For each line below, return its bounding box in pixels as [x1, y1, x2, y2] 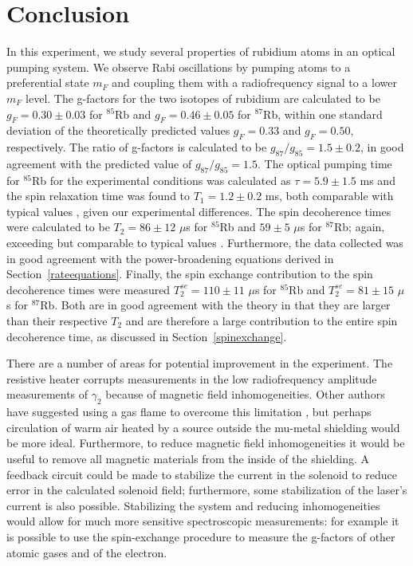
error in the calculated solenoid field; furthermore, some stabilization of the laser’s [6, 481, 407, 498]
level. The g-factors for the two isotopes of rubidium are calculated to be [26, 89, 380, 106]
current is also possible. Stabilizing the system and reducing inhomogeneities [6, 497, 380, 513]
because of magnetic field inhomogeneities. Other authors [105, 386, 385, 403]
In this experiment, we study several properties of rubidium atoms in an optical [6, 43, 395, 60]
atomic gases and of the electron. [6, 544, 167, 560]
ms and [360, 171, 395, 188]
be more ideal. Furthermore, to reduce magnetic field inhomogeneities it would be [6, 434, 405, 451]
